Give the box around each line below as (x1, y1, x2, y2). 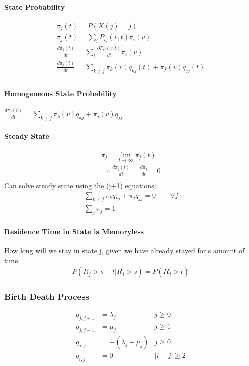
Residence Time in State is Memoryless (4, 226, 144, 236)
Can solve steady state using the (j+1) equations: (4, 179, 156, 190)
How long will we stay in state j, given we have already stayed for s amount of (4, 245, 245, 255)
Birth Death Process (4, 290, 89, 303)
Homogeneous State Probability (4, 88, 117, 99)
